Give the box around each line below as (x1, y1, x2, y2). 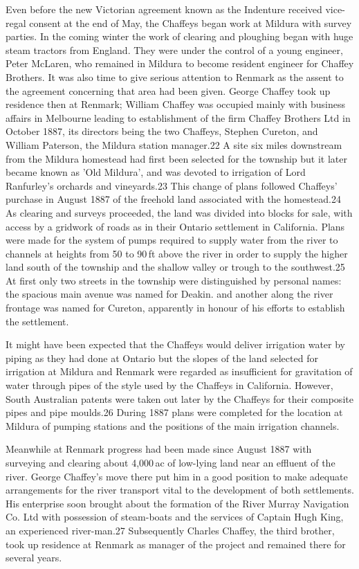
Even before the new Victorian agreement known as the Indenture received (6, 2, 322, 16)
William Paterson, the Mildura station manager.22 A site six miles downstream (6, 137, 342, 152)
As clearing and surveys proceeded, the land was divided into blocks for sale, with (6, 205, 353, 219)
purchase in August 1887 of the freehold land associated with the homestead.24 (6, 192, 342, 206)
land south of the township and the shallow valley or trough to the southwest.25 (6, 260, 345, 274)
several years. (6, 550, 62, 565)
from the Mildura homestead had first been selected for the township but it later (6, 151, 348, 165)
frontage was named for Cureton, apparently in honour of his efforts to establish (6, 300, 345, 315)
